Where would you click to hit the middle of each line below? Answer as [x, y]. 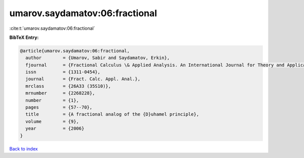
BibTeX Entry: [24, 37]
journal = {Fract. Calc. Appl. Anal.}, [83, 79]
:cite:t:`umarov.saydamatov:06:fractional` [52, 28]
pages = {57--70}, [59, 108]
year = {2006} [55, 128]
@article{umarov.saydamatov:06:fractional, [75, 51]
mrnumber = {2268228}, [60, 93]
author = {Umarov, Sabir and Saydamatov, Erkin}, [98, 58]
